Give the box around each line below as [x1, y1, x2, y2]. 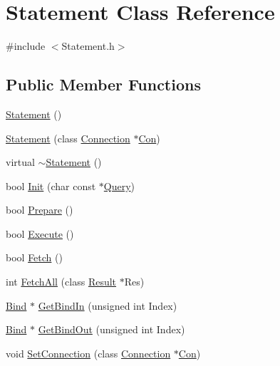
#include [6, 38, 46, 53]
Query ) [103, 178, 135, 193]
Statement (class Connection [6, 130, 130, 145]
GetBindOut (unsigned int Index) [38, 322, 185, 337]
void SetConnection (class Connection [6, 345, 171, 360]
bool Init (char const [6, 178, 96, 193]
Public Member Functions [6, 73, 201, 95]
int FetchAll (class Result [6, 274, 117, 289]
